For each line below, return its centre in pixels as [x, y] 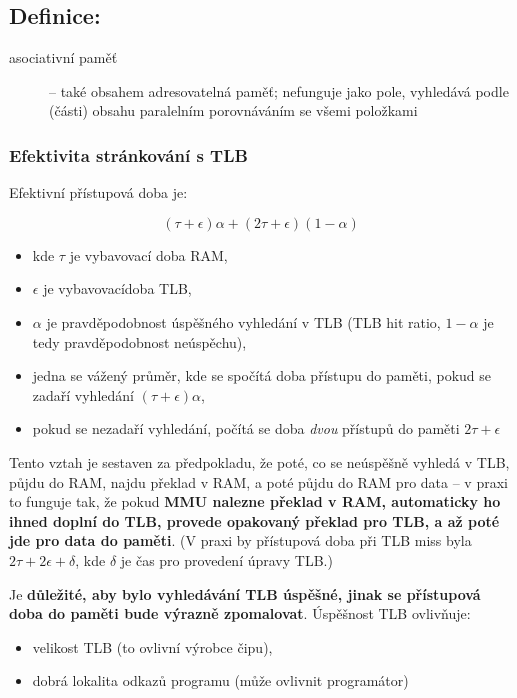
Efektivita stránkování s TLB [128, 154]
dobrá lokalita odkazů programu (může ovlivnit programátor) [220, 680]
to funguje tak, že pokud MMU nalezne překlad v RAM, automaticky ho [255, 501]
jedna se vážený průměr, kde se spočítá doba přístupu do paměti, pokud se [262, 375]
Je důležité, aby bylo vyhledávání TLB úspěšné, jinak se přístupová [245, 593]
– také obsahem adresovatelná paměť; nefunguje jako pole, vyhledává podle [279, 90]
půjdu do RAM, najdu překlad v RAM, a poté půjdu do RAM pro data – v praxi [258, 481]
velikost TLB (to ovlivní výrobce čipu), [152, 646]
